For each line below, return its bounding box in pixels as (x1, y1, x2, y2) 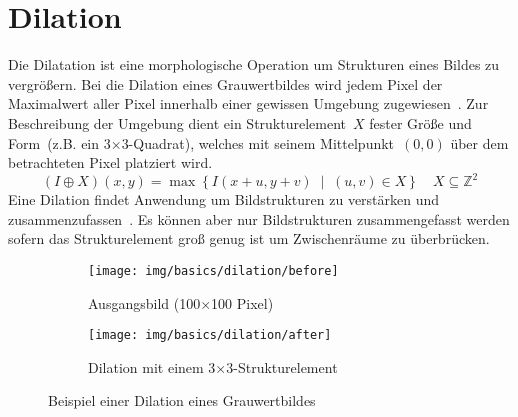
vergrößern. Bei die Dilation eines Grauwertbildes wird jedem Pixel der (8, 73, 443, 94)
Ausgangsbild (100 (88, 292, 201, 313)
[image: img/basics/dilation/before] (88, 263, 339, 278)
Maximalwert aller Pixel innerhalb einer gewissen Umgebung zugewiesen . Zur (8, 93, 489, 114)
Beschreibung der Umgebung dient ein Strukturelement (8, 112, 347, 133)
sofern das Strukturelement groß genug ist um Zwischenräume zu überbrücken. (8, 228, 490, 249)
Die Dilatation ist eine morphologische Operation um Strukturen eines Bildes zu (8, 54, 500, 75)
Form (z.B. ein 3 (8, 132, 111, 153)
